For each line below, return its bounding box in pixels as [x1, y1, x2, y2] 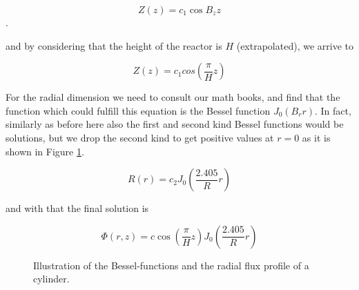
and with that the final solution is [6, 201, 149, 215]
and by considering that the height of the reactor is [6, 38, 222, 52]
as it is [302, 130, 331, 144]
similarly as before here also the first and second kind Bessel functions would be [6, 117, 344, 131]
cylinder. [33, 271, 70, 286]
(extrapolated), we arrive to [236, 38, 353, 52]
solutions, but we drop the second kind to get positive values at [6, 130, 274, 144]
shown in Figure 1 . [6, 144, 84, 158]
